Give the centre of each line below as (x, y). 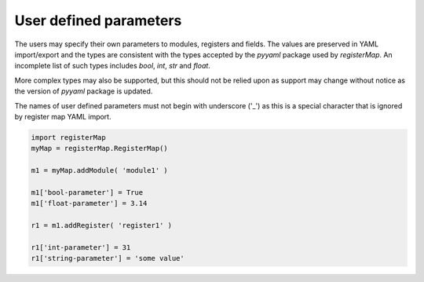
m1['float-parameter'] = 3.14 (89, 203)
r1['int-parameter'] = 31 (81, 247)
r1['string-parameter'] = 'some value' (108, 258)
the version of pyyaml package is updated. (84, 91)
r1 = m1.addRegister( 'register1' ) (102, 225)
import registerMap (68, 137)
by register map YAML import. (63, 116)
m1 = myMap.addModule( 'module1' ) (99, 170)
